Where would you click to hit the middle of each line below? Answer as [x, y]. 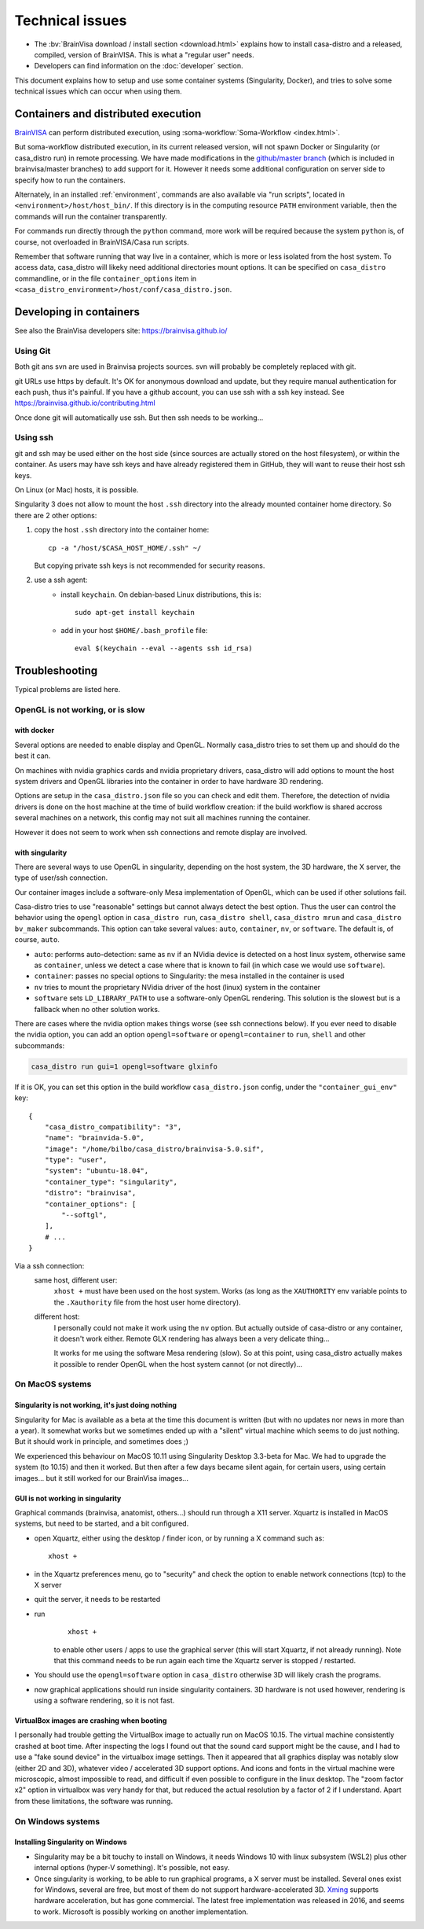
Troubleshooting [56, 670]
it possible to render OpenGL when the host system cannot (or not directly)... [178, 1364]
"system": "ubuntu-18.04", [97, 1171]
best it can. [33, 756]
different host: [57, 1316]
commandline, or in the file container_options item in [106, 278]
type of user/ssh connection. [61, 878]
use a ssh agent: [61, 580]
